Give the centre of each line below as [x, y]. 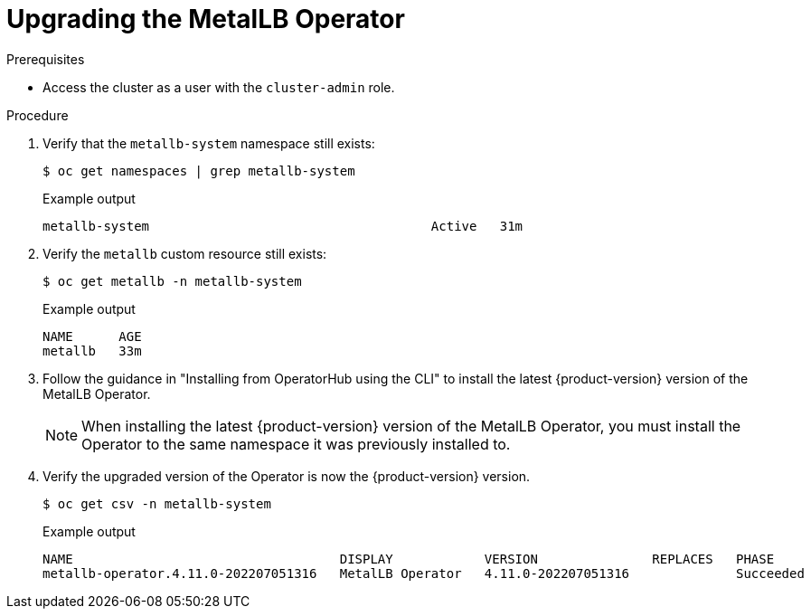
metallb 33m [92, 351]
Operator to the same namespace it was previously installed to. [296, 444]
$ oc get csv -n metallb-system [157, 503]
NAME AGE [92, 336]
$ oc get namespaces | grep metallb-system [199, 171]
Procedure [38, 115]
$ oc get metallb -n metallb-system [172, 281]
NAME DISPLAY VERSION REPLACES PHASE [409, 559]
